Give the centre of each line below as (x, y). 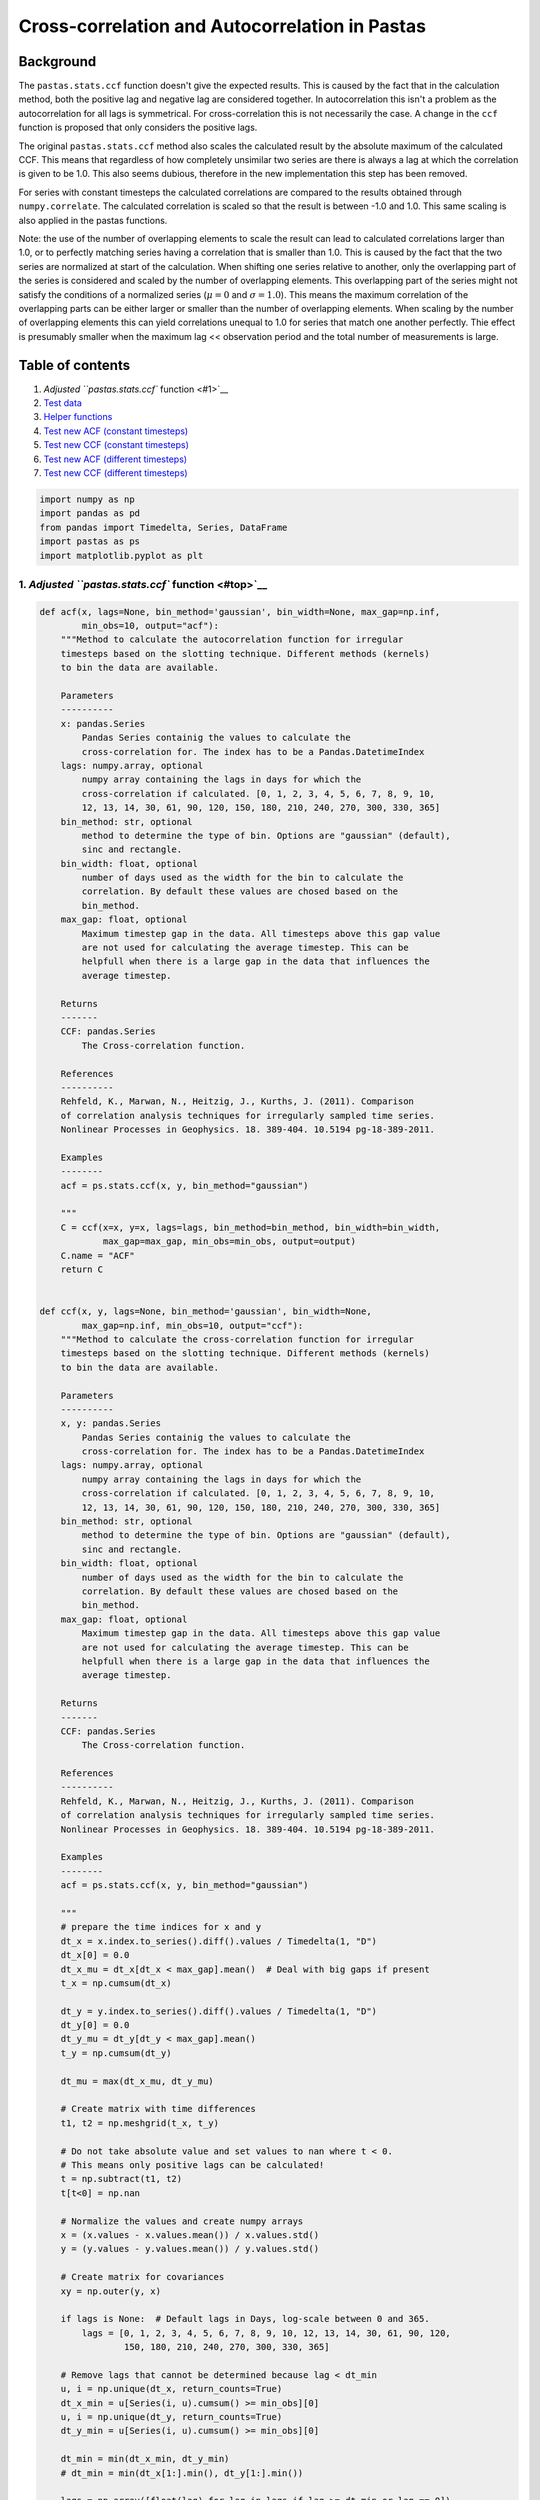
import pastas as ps (89, 541)
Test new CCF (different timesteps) (116, 472)
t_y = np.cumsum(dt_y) (116, 2053)
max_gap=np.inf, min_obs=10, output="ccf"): (192, 1325)
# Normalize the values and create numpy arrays (182, 2221)
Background (57, 61)
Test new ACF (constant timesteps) (116, 431)
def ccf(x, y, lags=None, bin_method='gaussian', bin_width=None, (205, 1311)
